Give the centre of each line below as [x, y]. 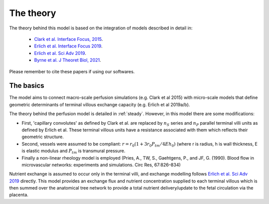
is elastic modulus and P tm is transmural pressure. [73, 151]
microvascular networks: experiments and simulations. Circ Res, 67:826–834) [101, 165]
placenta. [19, 195]
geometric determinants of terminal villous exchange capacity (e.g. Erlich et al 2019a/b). [100, 104]
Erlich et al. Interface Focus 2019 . [68, 46]
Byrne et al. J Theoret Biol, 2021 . [68, 60]
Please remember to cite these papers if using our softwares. [72, 71]
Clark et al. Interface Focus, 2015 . [68, 39]
